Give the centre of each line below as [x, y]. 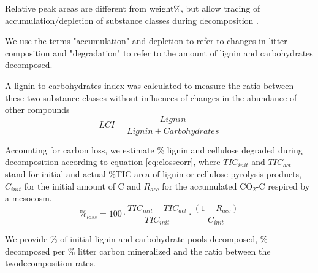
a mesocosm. [28, 198]
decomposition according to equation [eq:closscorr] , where [113, 162]
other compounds [37, 110]
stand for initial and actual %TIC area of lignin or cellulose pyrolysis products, [153, 174]
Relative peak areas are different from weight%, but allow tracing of [133, 8]
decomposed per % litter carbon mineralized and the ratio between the [138, 251]
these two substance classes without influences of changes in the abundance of [151, 97]
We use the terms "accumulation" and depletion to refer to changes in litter [146, 41]
